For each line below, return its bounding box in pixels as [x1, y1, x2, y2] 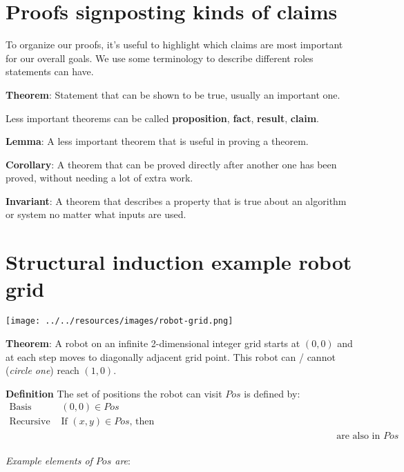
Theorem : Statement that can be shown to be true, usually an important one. [6, 87, 340, 101]
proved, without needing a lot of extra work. [6, 170, 193, 185]
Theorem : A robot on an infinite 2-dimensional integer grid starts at [6, 336, 300, 351]
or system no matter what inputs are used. [6, 207, 186, 222]
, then [129, 417, 155, 427]
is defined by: [244, 386, 300, 400]
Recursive [9, 417, 50, 427]
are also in [336, 431, 381, 442]
